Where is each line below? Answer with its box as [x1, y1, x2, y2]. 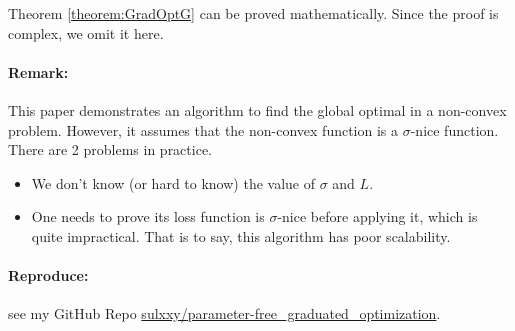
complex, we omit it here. [8, 22, 164, 43]
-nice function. [410, 119, 499, 140]
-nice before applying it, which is [277, 206, 478, 227]
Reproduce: [8, 265, 89, 286]
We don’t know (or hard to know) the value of [31, 172, 316, 193]
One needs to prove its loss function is [31, 206, 265, 227]
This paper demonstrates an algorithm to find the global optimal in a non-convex [8, 99, 507, 120]
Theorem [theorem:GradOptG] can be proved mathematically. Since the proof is [8, 3, 499, 23]
